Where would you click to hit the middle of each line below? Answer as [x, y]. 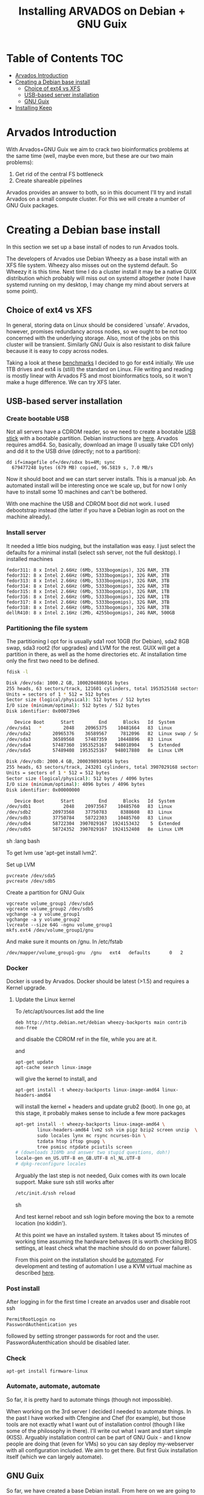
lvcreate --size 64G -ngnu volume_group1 [59, 925]
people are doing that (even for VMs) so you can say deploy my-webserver [100, 1444]
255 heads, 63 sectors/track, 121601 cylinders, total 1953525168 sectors [103, 688]
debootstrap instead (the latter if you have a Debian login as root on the [96, 510]
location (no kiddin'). [41, 1223]
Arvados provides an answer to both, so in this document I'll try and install [99, 192]
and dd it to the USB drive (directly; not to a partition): [73, 451]
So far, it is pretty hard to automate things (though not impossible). [90, 1399]
